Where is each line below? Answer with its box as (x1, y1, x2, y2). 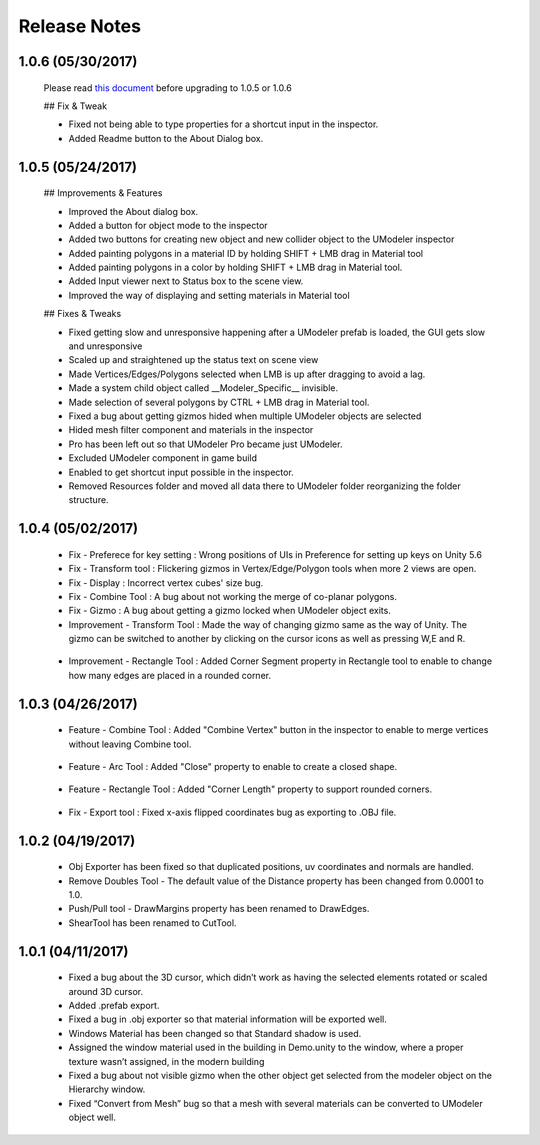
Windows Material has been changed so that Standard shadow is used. (68, 1027, 362, 1039)
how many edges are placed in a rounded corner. (68, 669, 272, 681)
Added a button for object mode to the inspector (68, 219, 269, 231)
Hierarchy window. (68, 1083, 146, 1095)
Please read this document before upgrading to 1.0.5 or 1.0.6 (43, 81, 292, 94)
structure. (68, 494, 109, 506)
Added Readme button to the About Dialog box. (68, 132, 264, 144)
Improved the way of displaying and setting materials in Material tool (68, 289, 350, 301)
